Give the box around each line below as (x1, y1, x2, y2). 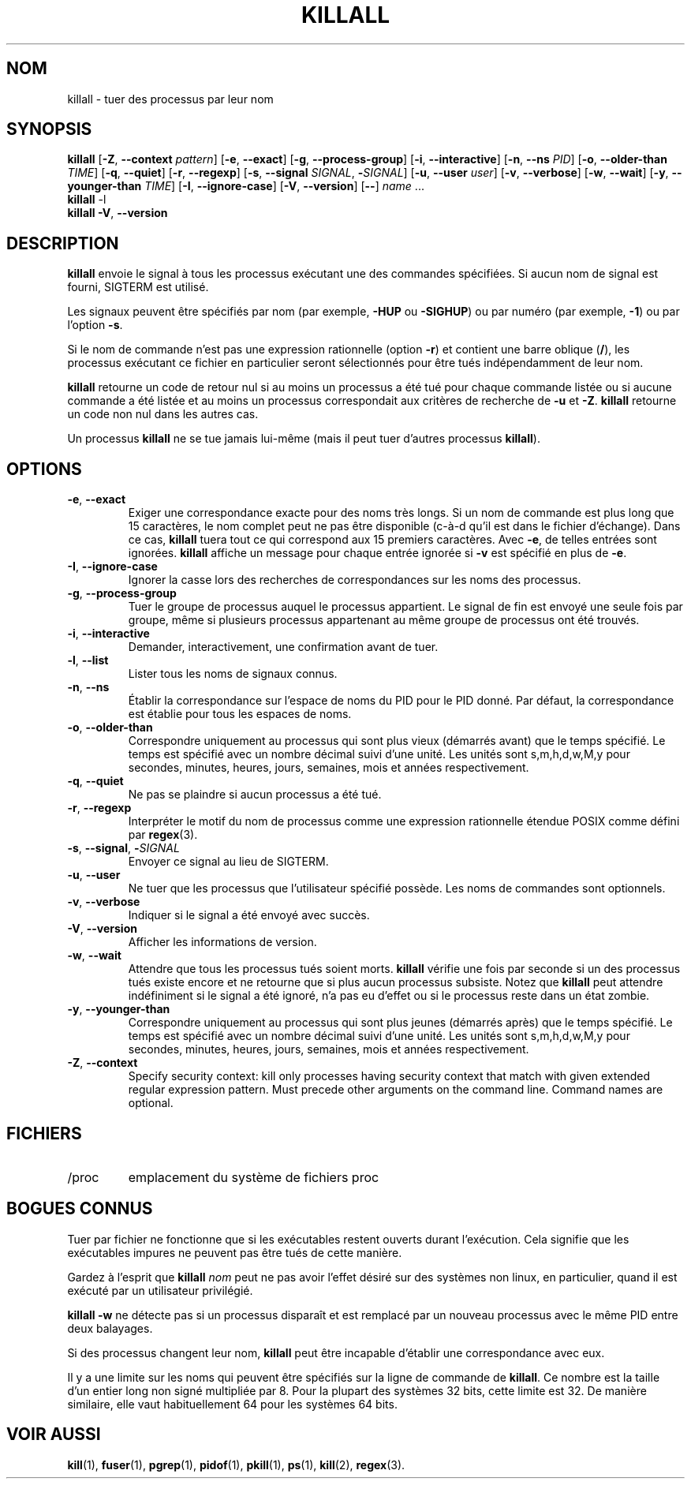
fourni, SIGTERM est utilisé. (67, 280, 209, 294)
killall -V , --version (67, 206, 168, 220)
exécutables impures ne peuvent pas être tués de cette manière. (67, 1245, 402, 1259)
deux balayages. (67, 1321, 153, 1335)
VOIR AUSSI (6, 1424, 101, 1445)
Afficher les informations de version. (128, 935, 317, 949)
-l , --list (67, 653, 109, 668)
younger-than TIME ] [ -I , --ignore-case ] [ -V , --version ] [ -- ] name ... (67, 179, 424, 193)
